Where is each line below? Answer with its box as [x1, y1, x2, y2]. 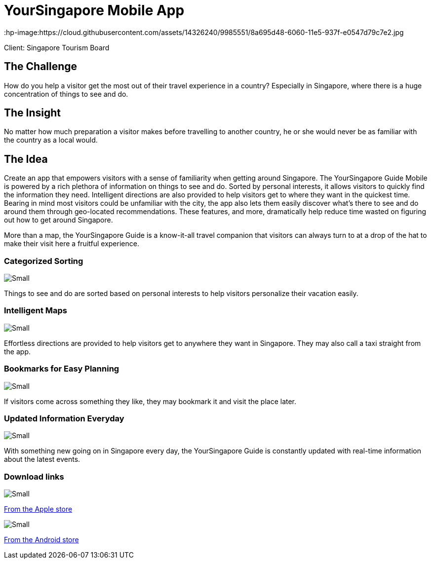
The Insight [4, 107, 61, 119]
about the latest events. [4, 455, 80, 464]
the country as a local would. [4, 136, 98, 145]
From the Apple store [4, 505, 73, 514]
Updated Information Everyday [4, 413, 124, 423]
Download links [4, 471, 64, 482]
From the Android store [4, 535, 79, 544]
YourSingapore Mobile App [4, 2, 185, 19]
